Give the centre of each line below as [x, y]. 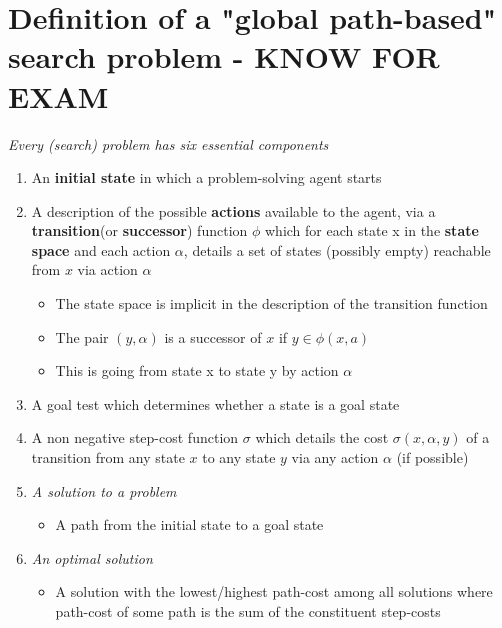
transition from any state [108, 457]
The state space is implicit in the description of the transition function [271, 303]
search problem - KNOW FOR [224, 56]
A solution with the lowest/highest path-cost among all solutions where [274, 591]
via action [107, 269]
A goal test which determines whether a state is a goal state [215, 403]
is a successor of [213, 336]
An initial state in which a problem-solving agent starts [206, 177]
